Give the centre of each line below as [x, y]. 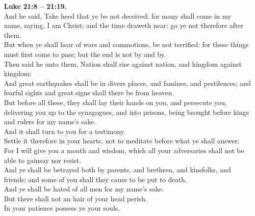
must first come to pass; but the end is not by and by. [85, 54]
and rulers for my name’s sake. [50, 121]
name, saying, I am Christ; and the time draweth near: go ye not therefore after [124, 25]
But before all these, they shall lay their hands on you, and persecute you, [115, 102]
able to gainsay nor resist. [43, 160]
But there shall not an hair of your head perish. [76, 198]
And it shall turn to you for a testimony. [65, 131]
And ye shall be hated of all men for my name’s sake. [84, 189]
